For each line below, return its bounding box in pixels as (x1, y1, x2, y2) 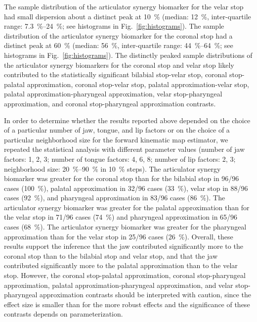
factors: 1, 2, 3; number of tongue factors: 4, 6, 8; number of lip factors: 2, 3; (4, 153, 236, 164)
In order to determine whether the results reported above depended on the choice (4, 115, 251, 125)
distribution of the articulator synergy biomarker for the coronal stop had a (4, 30, 233, 41)
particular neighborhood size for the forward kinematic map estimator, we (4, 134, 228, 144)
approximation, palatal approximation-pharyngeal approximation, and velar (4, 279, 233, 290)
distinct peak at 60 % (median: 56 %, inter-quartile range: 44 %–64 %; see (4, 40, 233, 50)
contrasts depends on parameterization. (4, 309, 123, 319)
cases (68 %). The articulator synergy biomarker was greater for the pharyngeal (4, 222, 247, 232)
